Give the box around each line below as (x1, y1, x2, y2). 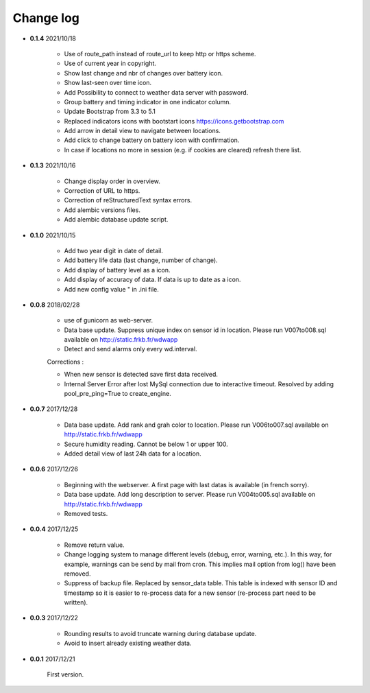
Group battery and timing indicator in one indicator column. (64, 97, 232, 106)
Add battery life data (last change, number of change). (64, 256, 219, 264)
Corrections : (47, 357, 84, 366)
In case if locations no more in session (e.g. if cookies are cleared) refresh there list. (64, 145, 301, 154)
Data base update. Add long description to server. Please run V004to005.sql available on (64, 491, 316, 499)
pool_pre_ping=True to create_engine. (64, 390, 171, 398)
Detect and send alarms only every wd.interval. (64, 345, 198, 353)
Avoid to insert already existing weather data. (64, 639, 192, 648)
